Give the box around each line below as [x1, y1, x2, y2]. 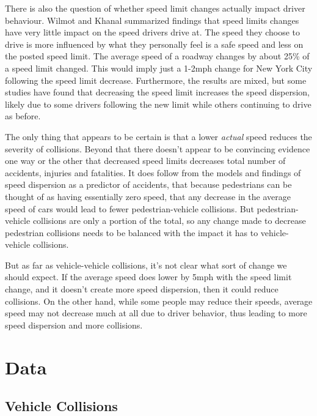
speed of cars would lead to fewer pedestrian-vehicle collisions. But [5, 202, 254, 215]
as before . [5, 110, 41, 122]
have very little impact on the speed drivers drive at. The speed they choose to [5, 26, 301, 39]
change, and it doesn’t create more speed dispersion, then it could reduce [5, 283, 279, 295]
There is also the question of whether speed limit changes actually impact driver [5, 2, 305, 14]
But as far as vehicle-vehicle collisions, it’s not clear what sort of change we [5, 258, 287, 271]
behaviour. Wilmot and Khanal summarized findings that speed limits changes [5, 13, 299, 26]
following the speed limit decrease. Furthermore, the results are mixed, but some [5, 73, 307, 86]
